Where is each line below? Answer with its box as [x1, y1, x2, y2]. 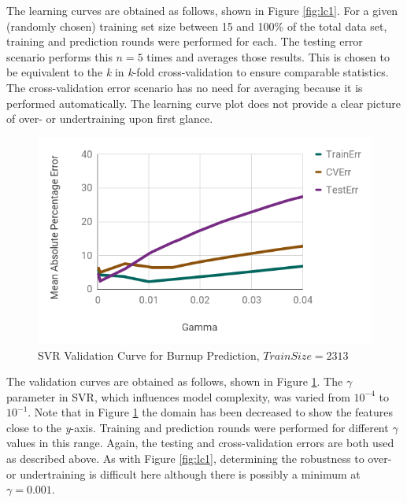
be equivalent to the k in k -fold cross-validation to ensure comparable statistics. [6, 64, 389, 80]
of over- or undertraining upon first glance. [6, 110, 213, 127]
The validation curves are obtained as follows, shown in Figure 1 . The [6, 373, 343, 390]
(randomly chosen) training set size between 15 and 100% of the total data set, [6, 17, 387, 34]
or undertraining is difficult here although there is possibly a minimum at [6, 465, 361, 482]
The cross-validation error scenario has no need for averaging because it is [6, 79, 363, 95]
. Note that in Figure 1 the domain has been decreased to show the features [28, 404, 394, 420]
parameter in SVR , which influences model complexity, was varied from [6, 388, 350, 405]
